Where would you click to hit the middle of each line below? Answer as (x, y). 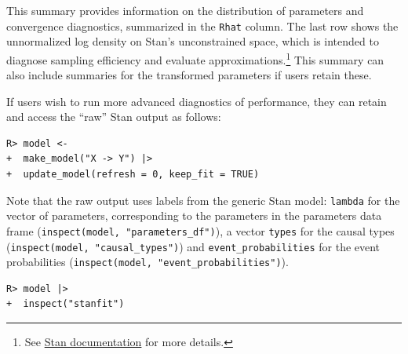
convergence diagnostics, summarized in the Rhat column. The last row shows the (202, 26)
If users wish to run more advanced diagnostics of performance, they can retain (197, 101)
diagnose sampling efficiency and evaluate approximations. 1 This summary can (195, 58)
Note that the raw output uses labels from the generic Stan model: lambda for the (203, 200)
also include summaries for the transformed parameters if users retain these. (189, 75)
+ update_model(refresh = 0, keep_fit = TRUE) (133, 175)
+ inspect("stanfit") (66, 304)
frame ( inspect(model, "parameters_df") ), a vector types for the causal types (200, 230)
